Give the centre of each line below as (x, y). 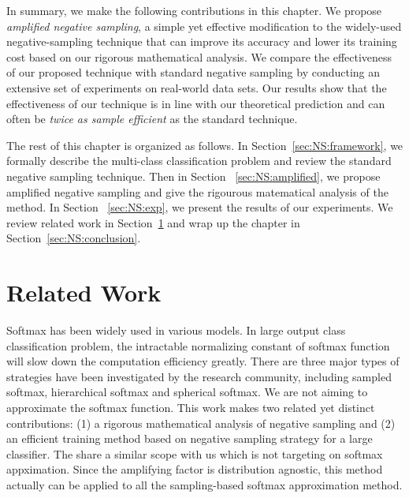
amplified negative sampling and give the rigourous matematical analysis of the (197, 191)
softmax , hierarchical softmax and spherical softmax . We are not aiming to (187, 392)
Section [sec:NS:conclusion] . (74, 238)
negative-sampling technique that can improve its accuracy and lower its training (202, 41)
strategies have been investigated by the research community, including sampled (199, 376)
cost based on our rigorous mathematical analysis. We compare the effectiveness (199, 56)
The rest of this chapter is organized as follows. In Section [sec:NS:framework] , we (205, 145)
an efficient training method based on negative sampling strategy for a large (190, 438)
